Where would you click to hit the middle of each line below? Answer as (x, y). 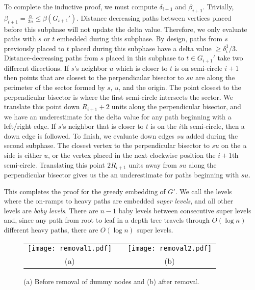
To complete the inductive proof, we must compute (81, 6)
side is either (23, 155)
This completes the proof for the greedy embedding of (85, 191)
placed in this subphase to (145, 58)
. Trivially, (218, 6)
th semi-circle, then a (213, 126)
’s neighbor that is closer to (102, 126)
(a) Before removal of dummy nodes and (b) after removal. (112, 281)
